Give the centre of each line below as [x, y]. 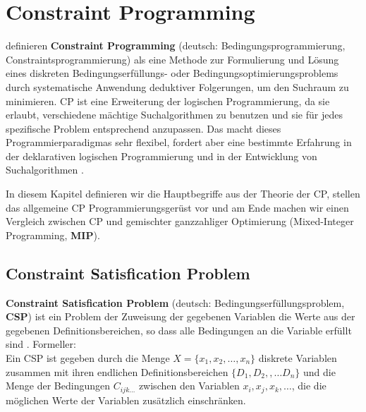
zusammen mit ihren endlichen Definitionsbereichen [117, 371]
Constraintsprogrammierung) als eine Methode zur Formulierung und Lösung [172, 59]
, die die [309, 386]
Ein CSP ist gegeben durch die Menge [88, 358]
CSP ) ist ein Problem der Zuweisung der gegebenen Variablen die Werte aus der [181, 316]
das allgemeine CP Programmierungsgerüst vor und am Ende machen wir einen [177, 207]
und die [319, 371]
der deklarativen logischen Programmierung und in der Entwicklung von [161, 156]
